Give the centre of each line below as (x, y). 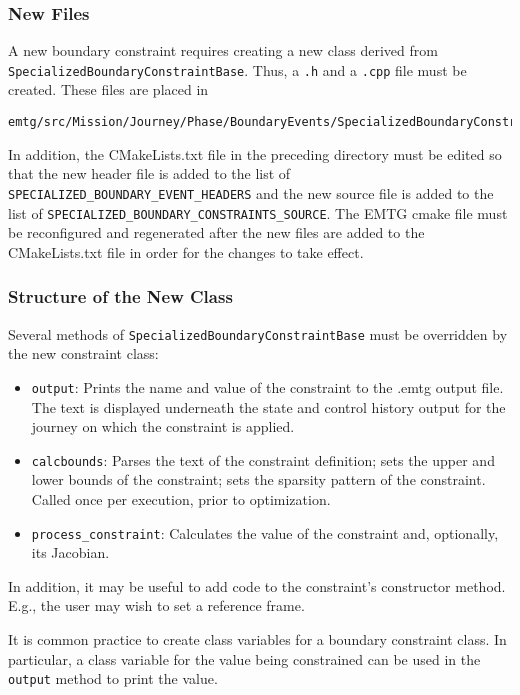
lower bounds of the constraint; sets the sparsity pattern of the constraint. (258, 479)
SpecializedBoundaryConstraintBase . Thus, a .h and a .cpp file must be (237, 69)
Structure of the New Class (120, 296)
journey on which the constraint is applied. (163, 426)
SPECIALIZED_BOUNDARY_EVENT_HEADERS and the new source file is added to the (251, 192)
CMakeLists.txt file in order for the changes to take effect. (186, 251)
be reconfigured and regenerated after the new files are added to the (216, 232)
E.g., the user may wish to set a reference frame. (156, 605)
